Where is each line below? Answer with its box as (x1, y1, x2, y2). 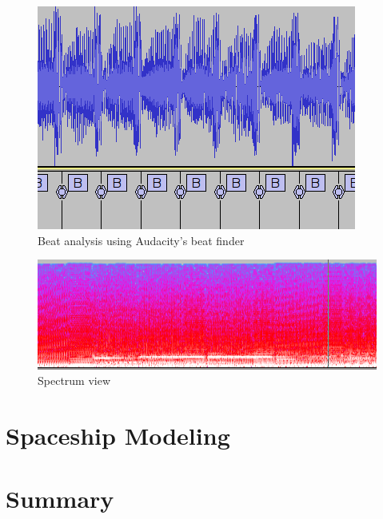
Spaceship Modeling (6, 419, 230, 452)
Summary (6, 481, 114, 514)
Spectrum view (38, 372, 111, 389)
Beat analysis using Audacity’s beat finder (38, 232, 245, 248)
